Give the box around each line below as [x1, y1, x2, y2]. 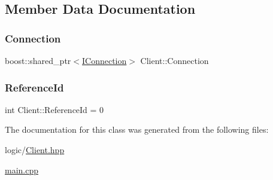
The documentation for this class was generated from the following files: [5, 123, 269, 136]
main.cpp [5, 163, 39, 176]
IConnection [81, 54, 127, 66]
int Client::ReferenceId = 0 [5, 103, 104, 115]
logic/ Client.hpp [5, 144, 65, 155]
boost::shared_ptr [5, 54, 71, 66]
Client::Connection [140, 54, 209, 66]
